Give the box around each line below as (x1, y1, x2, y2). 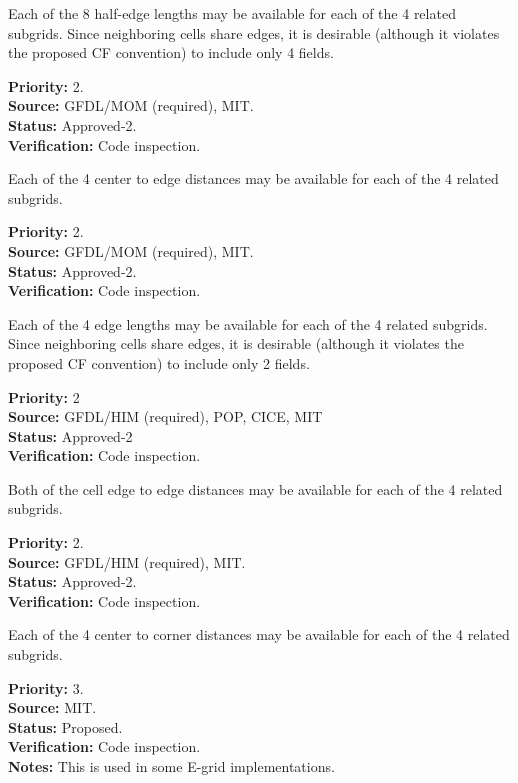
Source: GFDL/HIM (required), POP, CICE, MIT (8, 406, 323, 427)
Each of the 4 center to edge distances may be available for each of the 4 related (8, 168, 499, 189)
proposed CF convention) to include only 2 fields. (8, 352, 310, 373)
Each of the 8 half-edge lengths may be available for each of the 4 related (8, 3, 456, 23)
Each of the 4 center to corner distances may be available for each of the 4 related (8, 624, 510, 645)
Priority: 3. (8, 677, 84, 698)
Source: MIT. (8, 697, 97, 718)
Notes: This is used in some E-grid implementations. (8, 756, 335, 776)
